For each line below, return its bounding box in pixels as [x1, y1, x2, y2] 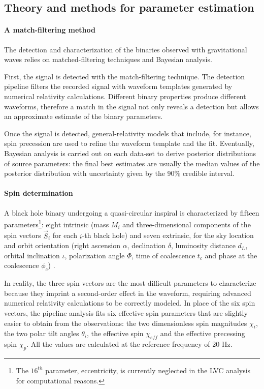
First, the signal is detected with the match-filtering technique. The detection [4, 71, 245, 81]
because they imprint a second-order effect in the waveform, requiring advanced [4, 287, 251, 298]
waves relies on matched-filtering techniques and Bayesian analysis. [4, 54, 212, 65]
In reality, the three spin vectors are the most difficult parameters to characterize [4, 278, 256, 288]
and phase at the [205, 250, 257, 260]
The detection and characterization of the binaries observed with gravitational [4, 44, 247, 54]
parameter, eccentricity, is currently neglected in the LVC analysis [45, 365, 251, 375]
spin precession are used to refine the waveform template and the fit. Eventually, [4, 138, 254, 148]
